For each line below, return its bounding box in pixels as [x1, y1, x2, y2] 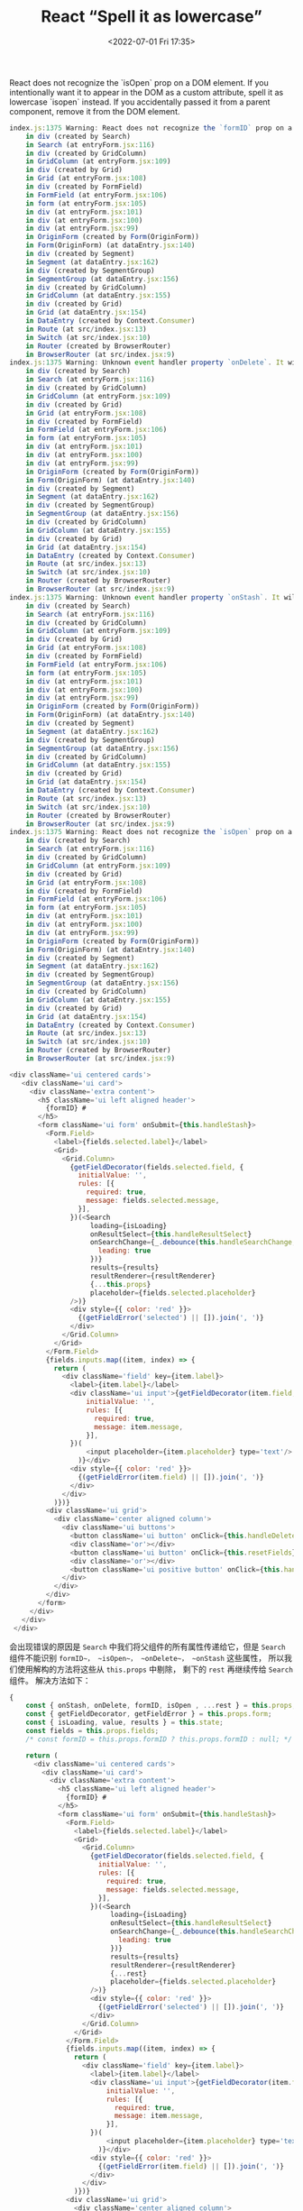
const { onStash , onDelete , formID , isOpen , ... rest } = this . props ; [25, 1702, 297, 1711]
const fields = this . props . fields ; [25, 1727, 160, 1736]
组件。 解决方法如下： [9, 1674, 91, 1685]
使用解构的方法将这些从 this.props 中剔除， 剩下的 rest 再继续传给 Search [16, 1664, 293, 1674]
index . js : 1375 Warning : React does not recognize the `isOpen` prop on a [9, 828, 293, 837]
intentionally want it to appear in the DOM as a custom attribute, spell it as [9, 87, 284, 97]
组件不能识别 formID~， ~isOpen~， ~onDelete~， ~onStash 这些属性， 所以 [9, 1652, 285, 1663]
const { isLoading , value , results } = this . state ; [25, 1718, 224, 1728]
